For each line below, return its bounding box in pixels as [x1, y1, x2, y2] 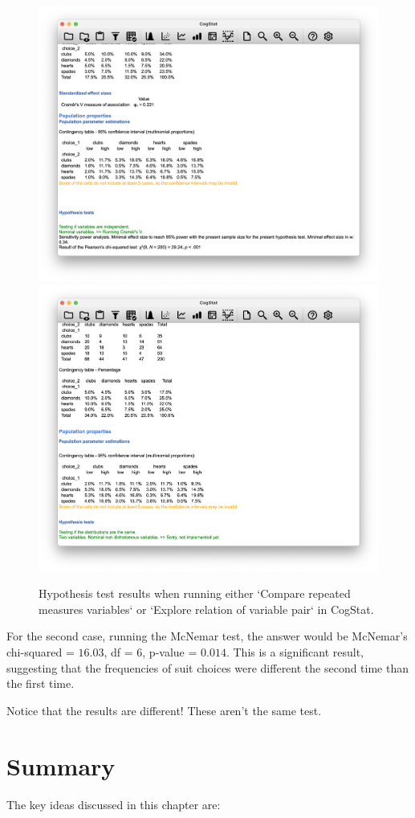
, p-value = [142, 644, 197, 660]
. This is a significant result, [226, 644, 364, 660]
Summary [6, 749, 116, 782]
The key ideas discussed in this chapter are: [6, 796, 221, 812]
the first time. [6, 675, 75, 692]
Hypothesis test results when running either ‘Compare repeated [39, 585, 351, 602]
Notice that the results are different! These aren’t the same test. [6, 701, 322, 718]
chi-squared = [6, 644, 75, 660]
